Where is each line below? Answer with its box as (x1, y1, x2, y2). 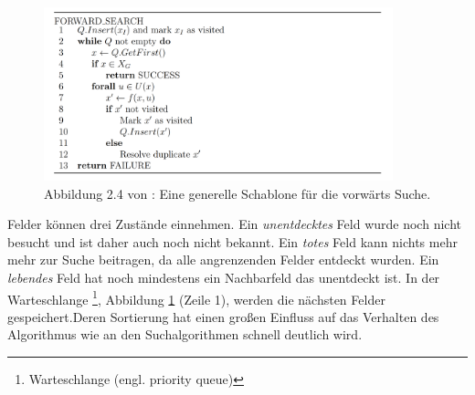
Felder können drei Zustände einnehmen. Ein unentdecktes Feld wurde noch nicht (7, 214, 461, 234)
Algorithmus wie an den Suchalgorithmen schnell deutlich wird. (7, 325, 363, 344)
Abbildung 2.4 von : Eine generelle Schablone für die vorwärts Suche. (44, 183, 431, 203)
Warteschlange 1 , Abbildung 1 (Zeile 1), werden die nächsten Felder (7, 286, 385, 308)
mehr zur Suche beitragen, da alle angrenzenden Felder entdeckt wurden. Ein (7, 250, 439, 269)
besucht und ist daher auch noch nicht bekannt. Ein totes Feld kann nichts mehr (7, 232, 458, 251)
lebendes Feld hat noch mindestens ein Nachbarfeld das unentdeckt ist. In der (7, 268, 440, 287)
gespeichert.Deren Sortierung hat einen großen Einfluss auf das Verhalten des (7, 307, 439, 326)
